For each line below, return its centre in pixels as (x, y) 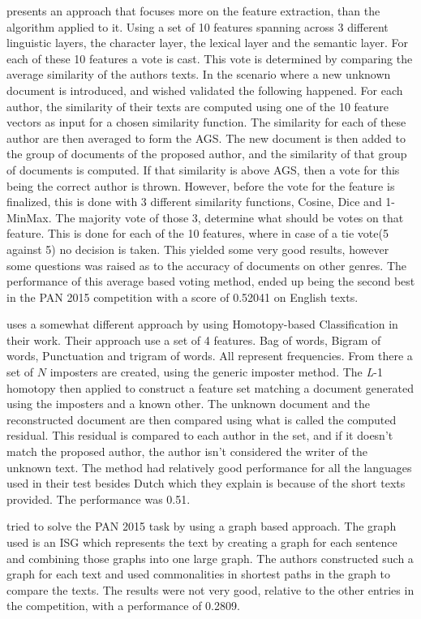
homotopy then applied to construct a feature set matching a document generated (210, 387)
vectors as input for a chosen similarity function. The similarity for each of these (206, 122)
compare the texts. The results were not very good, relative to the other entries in (210, 589)
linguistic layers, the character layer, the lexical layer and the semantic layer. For (207, 43)
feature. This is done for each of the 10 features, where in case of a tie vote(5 (198, 233)
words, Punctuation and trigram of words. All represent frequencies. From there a (210, 356)
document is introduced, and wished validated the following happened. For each (205, 90)
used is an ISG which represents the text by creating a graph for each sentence (202, 542)
